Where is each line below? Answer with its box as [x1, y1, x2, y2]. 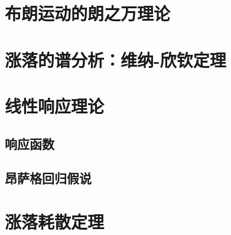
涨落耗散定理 [5, 209, 105, 233]
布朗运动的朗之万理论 [5, 1, 171, 25]
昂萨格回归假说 [5, 169, 92, 187]
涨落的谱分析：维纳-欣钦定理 [5, 47, 226, 71]
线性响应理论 [5, 93, 105, 117]
